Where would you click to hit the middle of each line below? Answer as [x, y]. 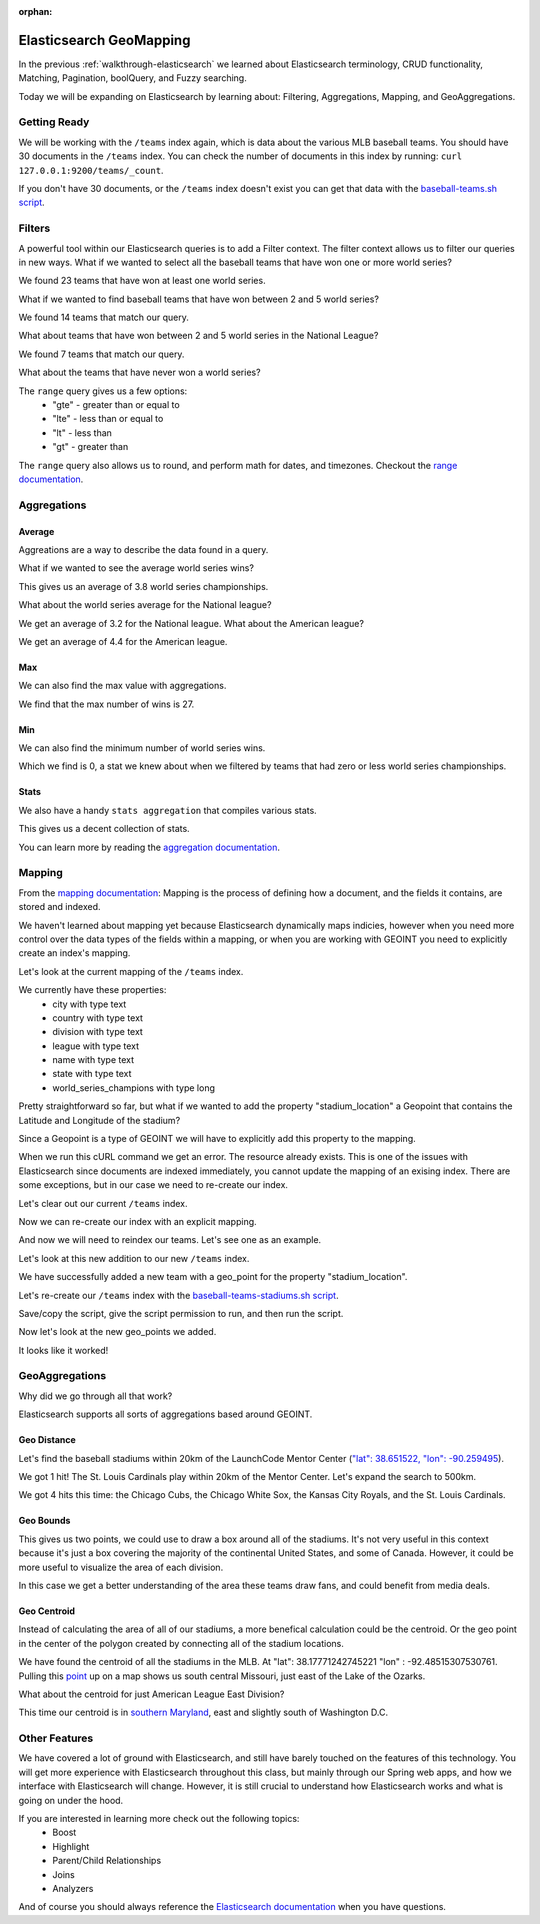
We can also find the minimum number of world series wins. [142, 748]
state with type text [92, 1074]
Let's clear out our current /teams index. [103, 1203]
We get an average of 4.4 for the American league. [123, 641]
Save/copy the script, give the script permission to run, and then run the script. [181, 1313]
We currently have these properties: [92, 990]
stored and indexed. [59, 907]
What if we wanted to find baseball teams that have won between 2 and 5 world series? [199, 299]
